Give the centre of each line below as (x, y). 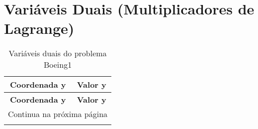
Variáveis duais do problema (58, 53)
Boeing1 (58, 65)
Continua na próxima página (58, 114)
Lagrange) (39, 28)
